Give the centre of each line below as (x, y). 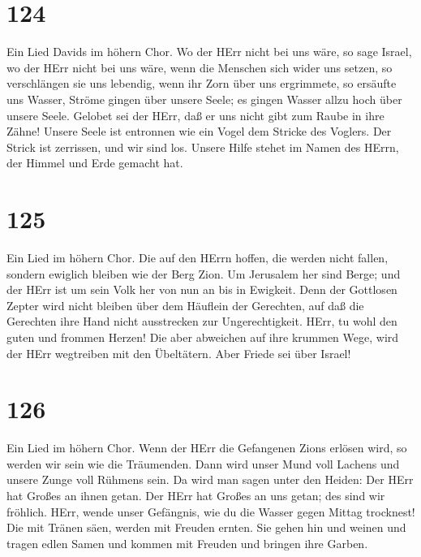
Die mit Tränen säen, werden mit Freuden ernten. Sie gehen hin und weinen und (206, 527)
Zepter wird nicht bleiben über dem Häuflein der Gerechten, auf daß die (185, 305)
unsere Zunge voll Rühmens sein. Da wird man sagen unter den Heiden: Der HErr (210, 479)
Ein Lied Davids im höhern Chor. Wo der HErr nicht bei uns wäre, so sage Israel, (209, 52)
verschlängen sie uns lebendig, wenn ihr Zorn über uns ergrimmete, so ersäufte (202, 83)
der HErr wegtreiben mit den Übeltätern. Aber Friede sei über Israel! (179, 353)
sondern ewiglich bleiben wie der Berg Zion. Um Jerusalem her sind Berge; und (204, 273)
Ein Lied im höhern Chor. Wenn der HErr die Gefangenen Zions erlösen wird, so (207, 448)
